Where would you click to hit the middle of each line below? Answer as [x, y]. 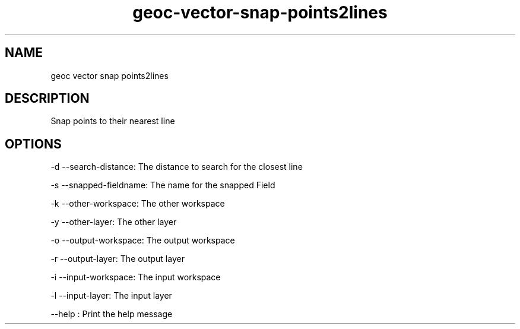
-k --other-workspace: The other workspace [138, 204]
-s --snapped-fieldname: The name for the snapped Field [163, 185]
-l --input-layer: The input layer [111, 296]
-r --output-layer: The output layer [118, 259]
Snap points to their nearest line [113, 121]
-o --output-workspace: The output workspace [143, 241]
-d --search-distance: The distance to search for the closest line [177, 167]
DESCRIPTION [47, 99]
